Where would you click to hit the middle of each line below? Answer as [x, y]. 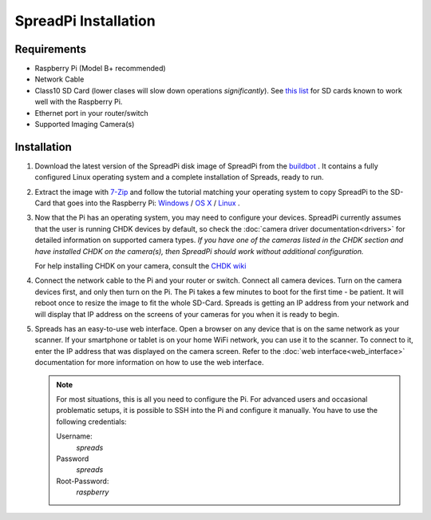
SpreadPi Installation [85, 21]
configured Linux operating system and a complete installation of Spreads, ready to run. [179, 177]
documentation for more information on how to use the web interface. [149, 363]
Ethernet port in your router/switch [92, 113]
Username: [75, 436]
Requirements [51, 49]
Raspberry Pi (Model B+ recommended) [101, 69]
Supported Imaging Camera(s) [85, 125]
